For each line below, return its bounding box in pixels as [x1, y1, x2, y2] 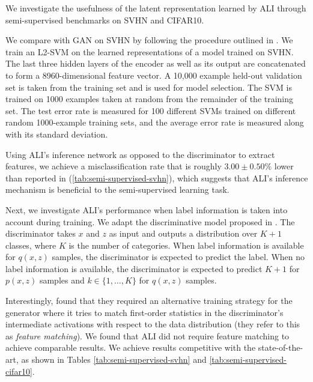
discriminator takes [5, 227, 76, 240]
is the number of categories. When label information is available [68, 238, 304, 251]
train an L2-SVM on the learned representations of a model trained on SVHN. [5, 45, 294, 58]
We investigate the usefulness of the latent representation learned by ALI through [5, 2, 306, 14]
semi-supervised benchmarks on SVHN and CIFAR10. [5, 13, 204, 26]
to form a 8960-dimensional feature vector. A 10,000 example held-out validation [5, 68, 302, 81]
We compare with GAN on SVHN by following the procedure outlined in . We [5, 34, 293, 46]
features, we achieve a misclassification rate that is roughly [5, 160, 222, 172]
